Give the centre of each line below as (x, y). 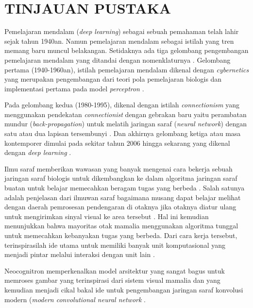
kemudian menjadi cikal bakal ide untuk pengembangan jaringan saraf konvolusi (124, 289)
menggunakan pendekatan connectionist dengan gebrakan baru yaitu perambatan (126, 114)
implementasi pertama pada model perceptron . (74, 88)
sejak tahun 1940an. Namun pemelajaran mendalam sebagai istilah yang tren (119, 41)
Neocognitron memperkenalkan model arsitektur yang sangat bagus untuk (115, 270)
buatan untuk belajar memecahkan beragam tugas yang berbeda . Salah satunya (125, 188)
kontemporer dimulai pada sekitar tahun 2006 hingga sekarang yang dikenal (117, 143)
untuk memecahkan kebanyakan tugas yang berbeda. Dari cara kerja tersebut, (121, 235)
